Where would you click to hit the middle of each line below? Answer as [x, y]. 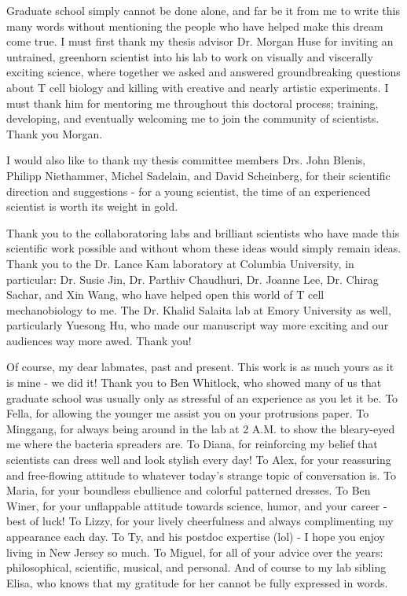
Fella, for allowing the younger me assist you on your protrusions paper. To [188, 413]
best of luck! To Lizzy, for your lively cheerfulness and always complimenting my [200, 521]
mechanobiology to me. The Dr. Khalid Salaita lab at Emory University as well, [199, 309]
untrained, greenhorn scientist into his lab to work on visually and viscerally [190, 56]
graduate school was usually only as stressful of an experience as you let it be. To [202, 397]
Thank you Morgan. [55, 133]
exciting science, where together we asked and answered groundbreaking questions [203, 72]
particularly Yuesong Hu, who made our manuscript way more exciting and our [198, 325]
